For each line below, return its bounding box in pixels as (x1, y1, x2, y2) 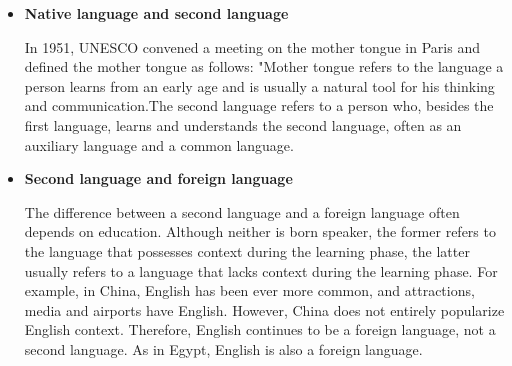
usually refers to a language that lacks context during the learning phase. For (24, 260, 498, 281)
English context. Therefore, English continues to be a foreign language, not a (24, 319, 496, 340)
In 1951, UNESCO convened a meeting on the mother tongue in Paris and (24, 36, 480, 57)
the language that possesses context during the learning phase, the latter (24, 240, 470, 261)
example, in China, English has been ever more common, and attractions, (24, 280, 475, 301)
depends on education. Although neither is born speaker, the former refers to (24, 221, 496, 242)
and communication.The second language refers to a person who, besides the (24, 95, 494, 116)
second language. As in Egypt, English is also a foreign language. (24, 338, 423, 359)
